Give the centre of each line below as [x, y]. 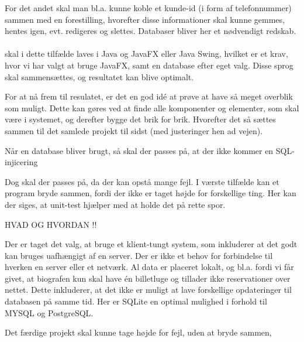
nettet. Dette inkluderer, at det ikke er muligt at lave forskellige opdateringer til [148, 290]
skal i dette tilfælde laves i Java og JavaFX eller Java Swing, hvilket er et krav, [146, 54]
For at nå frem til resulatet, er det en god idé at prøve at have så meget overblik [149, 96]
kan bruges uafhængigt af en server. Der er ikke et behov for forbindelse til [139, 255]
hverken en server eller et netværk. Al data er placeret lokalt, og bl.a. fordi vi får [149, 267]
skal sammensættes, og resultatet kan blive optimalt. [99, 76]
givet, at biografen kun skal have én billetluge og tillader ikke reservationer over [148, 278]
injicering [21, 162]
